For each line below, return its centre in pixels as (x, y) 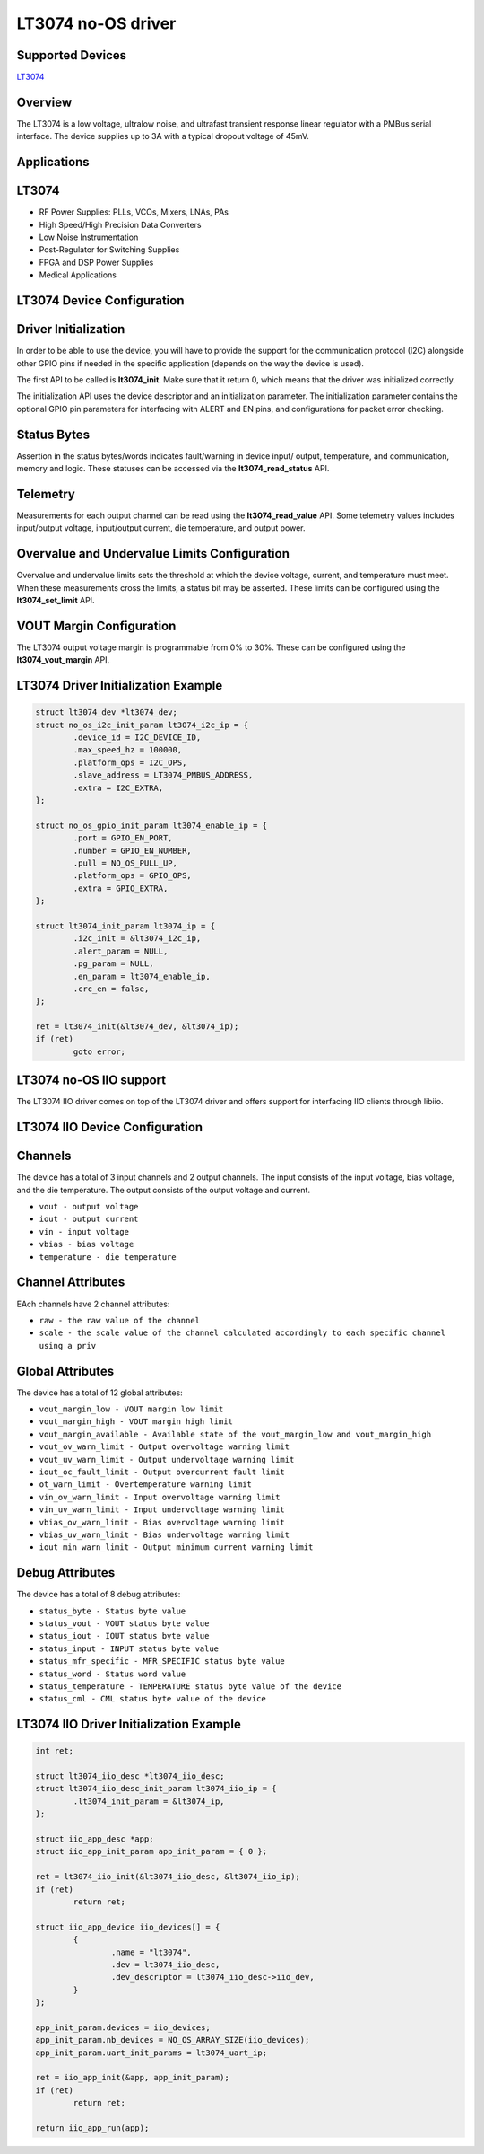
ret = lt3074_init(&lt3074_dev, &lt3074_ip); (137, 1027)
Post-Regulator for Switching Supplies (109, 250)
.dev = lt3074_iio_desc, (165, 1965)
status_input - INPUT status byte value (129, 1648)
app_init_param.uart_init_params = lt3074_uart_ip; (151, 2053)
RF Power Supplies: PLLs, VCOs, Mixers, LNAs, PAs (134, 212)
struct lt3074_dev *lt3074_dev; (107, 712)
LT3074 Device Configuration (100, 301)
